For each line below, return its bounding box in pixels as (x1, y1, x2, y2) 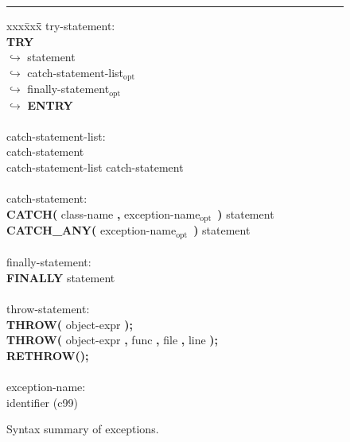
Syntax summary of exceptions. (6, 421, 159, 437)
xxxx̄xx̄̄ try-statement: (6, 17, 115, 33)
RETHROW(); (6, 347, 89, 363)
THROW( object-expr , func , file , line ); (6, 331, 219, 348)
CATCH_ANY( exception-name (6, 222, 177, 238)
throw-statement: (6, 300, 90, 317)
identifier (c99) (6, 394, 78, 410)
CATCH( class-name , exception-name (6, 205, 200, 222)
